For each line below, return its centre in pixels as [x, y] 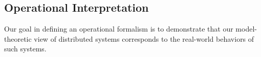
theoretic [18, 38]
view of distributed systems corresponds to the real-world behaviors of [144, 38]
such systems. [25, 49]
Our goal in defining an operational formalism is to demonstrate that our [119, 29]
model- [246, 29]
